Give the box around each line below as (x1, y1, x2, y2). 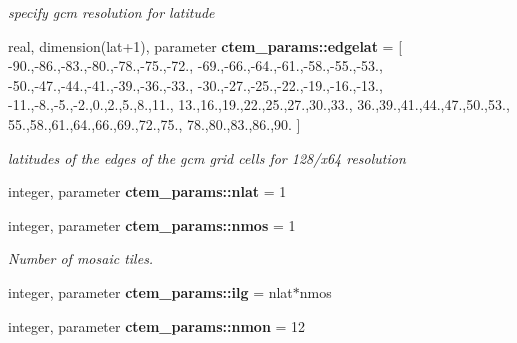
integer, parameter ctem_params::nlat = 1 (8, 181, 287, 202)
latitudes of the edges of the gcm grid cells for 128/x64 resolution (8, 147, 406, 168)
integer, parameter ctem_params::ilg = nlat (8, 281, 293, 302)
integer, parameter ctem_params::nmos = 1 (8, 214, 296, 235)
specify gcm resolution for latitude (8, 2, 215, 22)
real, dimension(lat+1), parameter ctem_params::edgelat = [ (8, 35, 403, 56)
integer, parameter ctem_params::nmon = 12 (8, 315, 306, 336)
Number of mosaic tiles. (8, 248, 154, 269)
